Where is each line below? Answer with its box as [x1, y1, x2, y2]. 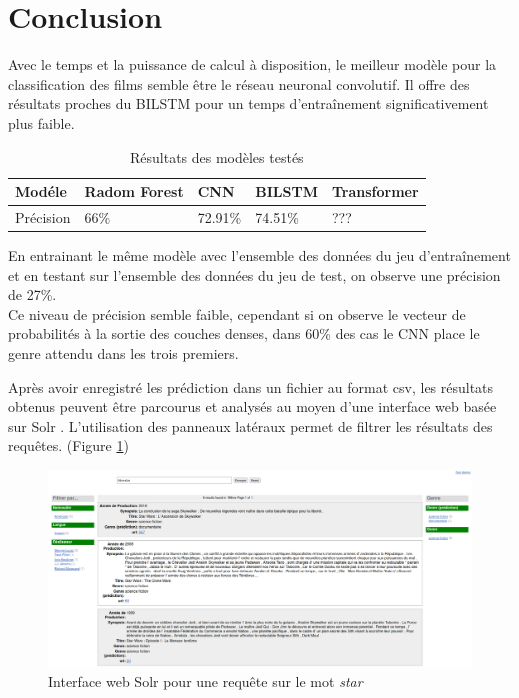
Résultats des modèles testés [129, 146, 304, 167]
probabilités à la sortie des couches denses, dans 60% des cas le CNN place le [8, 323, 480, 344]
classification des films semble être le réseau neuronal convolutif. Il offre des [8, 73, 470, 94]
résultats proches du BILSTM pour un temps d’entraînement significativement [8, 93, 489, 114]
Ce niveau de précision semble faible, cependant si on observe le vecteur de [8, 303, 466, 324]
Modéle [15, 181, 67, 202]
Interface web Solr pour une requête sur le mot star [48, 671, 363, 692]
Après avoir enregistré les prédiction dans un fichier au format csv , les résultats [8, 376, 494, 397]
